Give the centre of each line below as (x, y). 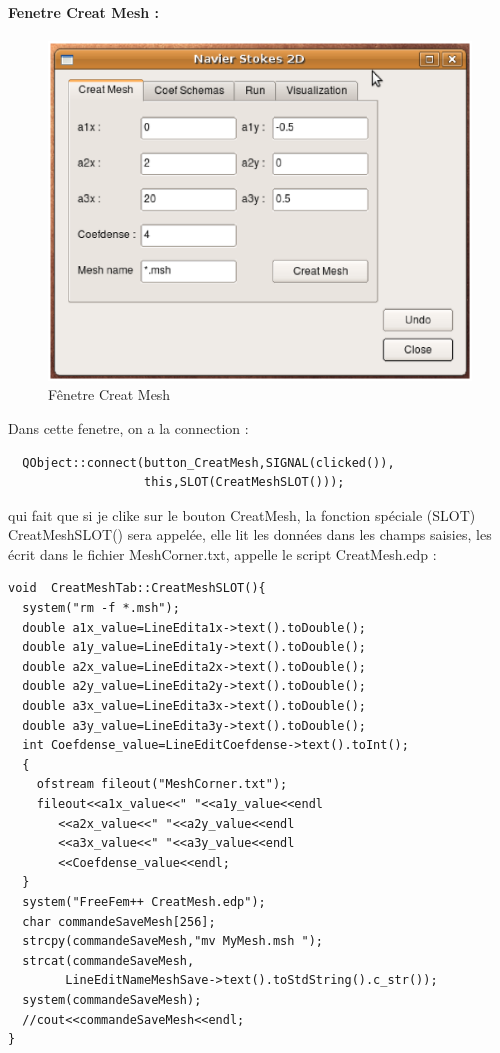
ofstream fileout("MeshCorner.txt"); (162, 784)
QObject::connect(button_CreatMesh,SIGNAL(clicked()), (208, 462)
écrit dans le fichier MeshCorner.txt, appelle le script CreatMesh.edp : (222, 553)
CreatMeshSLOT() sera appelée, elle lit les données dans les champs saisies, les (250, 534)
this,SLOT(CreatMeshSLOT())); (244, 482)
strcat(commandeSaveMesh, (108, 960)
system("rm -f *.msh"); (101, 608)
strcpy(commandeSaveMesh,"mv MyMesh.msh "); (172, 941)
